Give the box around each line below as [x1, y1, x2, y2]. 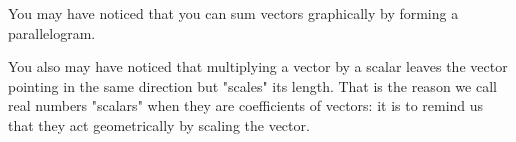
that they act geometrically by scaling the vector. [8, 114, 310, 135]
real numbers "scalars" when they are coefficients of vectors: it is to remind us [8, 95, 484, 116]
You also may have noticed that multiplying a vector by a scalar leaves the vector [8, 56, 508, 77]
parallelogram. [8, 22, 96, 43]
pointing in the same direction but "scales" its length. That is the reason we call [8, 75, 497, 96]
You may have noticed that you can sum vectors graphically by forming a [8, 3, 459, 23]
